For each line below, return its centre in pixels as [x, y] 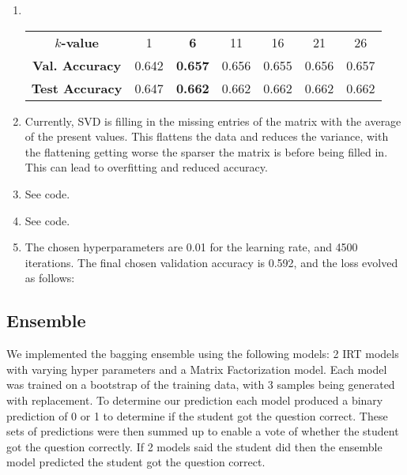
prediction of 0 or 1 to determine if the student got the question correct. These [197, 415]
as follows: [50, 278]
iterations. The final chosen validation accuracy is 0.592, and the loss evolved [211, 262]
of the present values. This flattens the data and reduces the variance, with [207, 136]
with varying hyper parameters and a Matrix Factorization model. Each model [197, 369]
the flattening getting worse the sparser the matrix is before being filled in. [206, 151]
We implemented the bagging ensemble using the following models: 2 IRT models [203, 354]
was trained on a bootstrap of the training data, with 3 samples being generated [201, 385]
